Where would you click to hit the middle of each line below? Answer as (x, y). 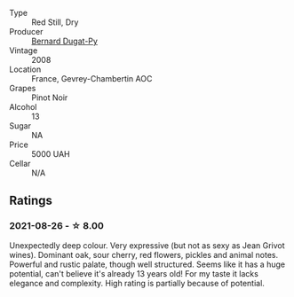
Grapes (23, 88)
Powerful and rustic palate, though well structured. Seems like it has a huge (147, 264)
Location (25, 69)
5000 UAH (51, 154)
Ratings (31, 201)
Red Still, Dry (55, 22)
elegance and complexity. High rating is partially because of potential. (137, 283)
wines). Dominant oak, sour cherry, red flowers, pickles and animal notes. (144, 254)
